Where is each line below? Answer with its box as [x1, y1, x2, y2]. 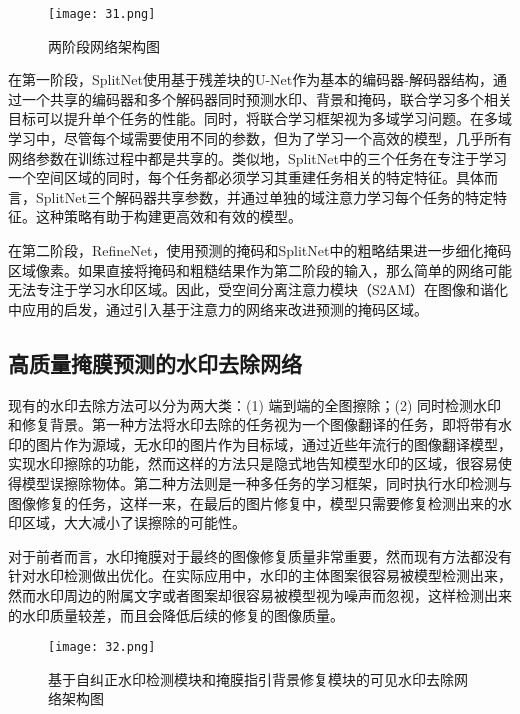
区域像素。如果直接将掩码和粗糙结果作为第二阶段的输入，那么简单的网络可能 [8, 259, 512, 280]
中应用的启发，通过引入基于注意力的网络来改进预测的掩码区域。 [8, 298, 428, 319]
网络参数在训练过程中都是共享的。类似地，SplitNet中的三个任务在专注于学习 [8, 147, 507, 168]
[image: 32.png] [48, 640, 156, 655]
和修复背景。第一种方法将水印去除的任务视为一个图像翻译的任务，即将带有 [8, 414, 498, 435]
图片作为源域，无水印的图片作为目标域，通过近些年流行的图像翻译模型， [35, 433, 512, 454]
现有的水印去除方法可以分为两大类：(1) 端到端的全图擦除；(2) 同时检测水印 [8, 394, 502, 415]
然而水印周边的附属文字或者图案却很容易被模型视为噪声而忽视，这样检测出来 [8, 584, 512, 605]
